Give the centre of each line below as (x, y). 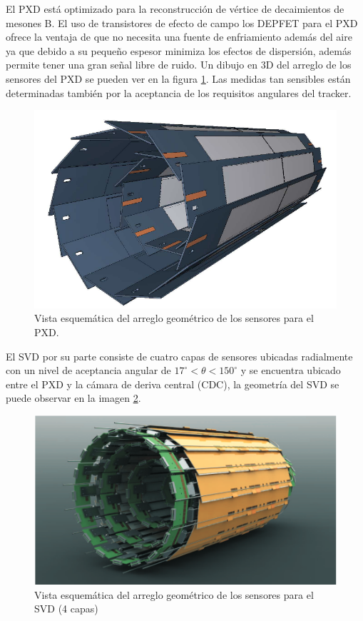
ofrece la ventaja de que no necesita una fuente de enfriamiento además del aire (179, 37)
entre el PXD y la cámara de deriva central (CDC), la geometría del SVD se (173, 384)
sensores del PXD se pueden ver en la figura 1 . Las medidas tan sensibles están (178, 78)
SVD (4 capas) (66, 609)
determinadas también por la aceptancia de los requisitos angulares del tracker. (179, 92)
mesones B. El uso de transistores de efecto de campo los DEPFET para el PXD (182, 22)
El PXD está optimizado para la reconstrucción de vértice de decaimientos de (175, 9)
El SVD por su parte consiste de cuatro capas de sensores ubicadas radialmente (179, 356)
